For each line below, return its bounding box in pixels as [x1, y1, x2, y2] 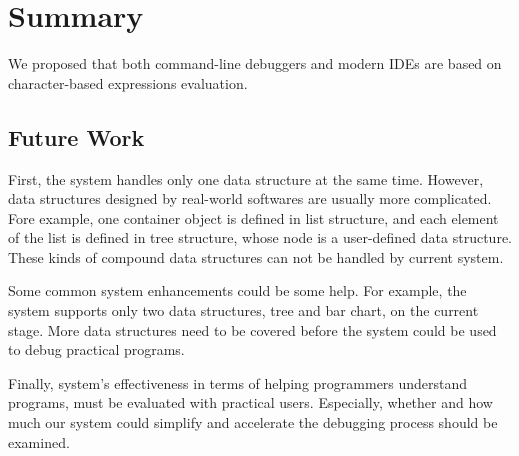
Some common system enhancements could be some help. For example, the [8, 280, 467, 301]
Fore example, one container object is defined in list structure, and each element [8, 207, 499, 228]
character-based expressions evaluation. [8, 72, 248, 93]
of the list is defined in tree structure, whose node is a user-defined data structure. [8, 227, 512, 248]
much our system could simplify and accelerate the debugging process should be [8, 412, 498, 433]
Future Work [8, 121, 145, 152]
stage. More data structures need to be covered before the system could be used [8, 319, 497, 340]
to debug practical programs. [8, 339, 185, 360]
